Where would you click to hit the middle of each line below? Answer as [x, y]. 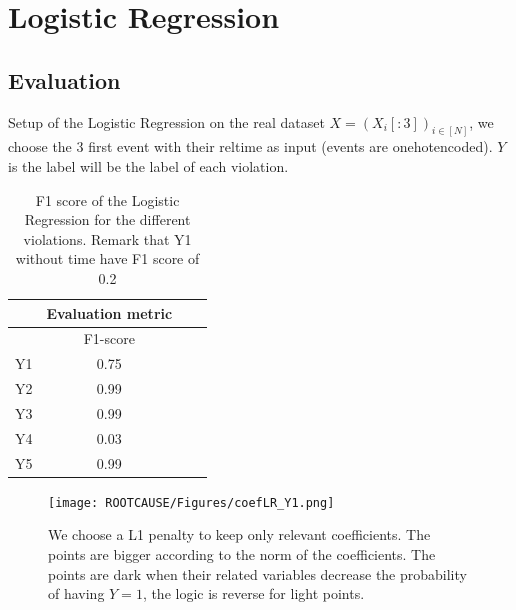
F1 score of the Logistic [107, 199]
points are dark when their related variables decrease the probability [257, 573]
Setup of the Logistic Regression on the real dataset [166, 121]
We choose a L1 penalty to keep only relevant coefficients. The [239, 534]
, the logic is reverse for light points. [253, 593]
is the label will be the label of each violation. [148, 166]
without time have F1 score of [107, 258]
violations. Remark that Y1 [107, 238]
